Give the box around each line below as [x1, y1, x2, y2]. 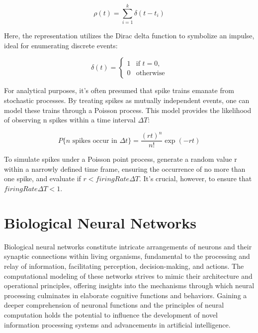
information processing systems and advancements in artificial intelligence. [4, 319, 231, 330]
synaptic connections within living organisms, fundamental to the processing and [4, 251, 250, 261]
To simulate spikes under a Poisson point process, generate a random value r [4, 154, 237, 164]
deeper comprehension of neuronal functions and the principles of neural [4, 300, 224, 310]
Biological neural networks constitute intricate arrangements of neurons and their [4, 241, 252, 251]
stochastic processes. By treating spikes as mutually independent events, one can [4, 95, 250, 105]
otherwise [136, 70, 165, 77]
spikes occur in [72, 137, 117, 144]
